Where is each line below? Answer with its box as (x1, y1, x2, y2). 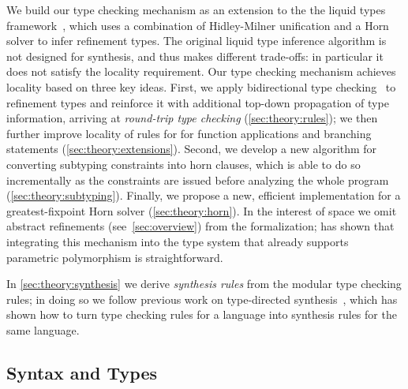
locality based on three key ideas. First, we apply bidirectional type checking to (6, 78, 396, 95)
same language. (6, 321, 80, 338)
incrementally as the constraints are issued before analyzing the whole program (6, 171, 389, 188)
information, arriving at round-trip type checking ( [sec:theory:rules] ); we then (6, 110, 378, 126)
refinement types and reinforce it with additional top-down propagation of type (6, 94, 389, 110)
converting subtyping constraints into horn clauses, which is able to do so (6, 155, 361, 172)
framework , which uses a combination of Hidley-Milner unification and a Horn (6, 17, 389, 33)
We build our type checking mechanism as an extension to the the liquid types (6, 2, 386, 17)
